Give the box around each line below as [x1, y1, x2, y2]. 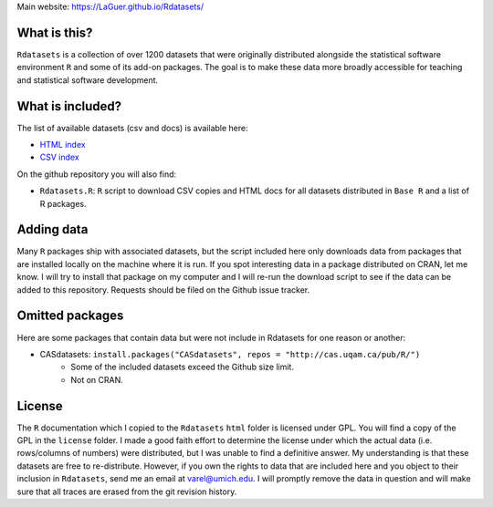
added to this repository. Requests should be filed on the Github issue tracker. [16, 284, 310, 295]
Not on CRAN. [70, 374, 123, 385]
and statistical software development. [16, 74, 159, 86]
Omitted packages [16, 308, 124, 324]
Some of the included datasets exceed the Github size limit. [70, 361, 294, 373]
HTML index [39, 139, 86, 150]
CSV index [39, 151, 79, 163]
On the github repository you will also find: [16, 169, 177, 180]
